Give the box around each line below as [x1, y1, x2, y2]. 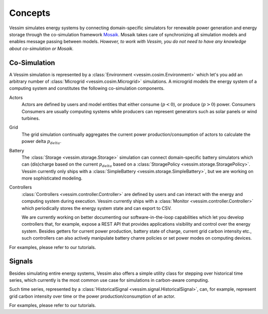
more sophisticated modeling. [21, 175, 83, 181]
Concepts [9, 7, 51, 18]
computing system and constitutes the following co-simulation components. [9, 85, 165, 91]
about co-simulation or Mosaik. [9, 45, 74, 52]
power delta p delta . [21, 138, 62, 145]
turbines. [21, 115, 40, 121]
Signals [9, 257, 33, 265]
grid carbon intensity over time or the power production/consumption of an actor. [9, 293, 176, 299]
